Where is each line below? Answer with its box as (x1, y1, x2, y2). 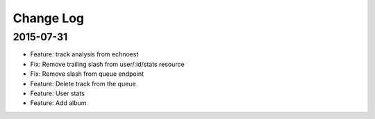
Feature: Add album (30, 99, 87, 107)
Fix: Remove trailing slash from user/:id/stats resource (30, 60, 185, 68)
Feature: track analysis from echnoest (30, 50, 139, 58)
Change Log (12, 10, 85, 26)
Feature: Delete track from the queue (30, 79, 136, 88)
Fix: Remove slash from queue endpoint (30, 70, 144, 78)
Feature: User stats (30, 89, 85, 97)
